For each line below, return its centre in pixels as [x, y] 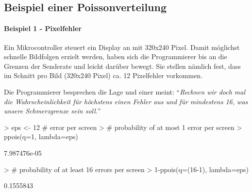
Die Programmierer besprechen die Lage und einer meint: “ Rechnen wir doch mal [125, 91]
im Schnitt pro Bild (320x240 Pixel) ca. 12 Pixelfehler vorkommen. [103, 75]
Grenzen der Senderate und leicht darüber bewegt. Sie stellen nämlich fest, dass [122, 66]
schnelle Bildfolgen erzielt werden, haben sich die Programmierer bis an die [116, 56]
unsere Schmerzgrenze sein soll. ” [52, 111]
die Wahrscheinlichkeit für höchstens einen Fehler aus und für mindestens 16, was [126, 101]
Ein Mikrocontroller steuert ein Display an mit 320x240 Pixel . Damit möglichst [122, 47]
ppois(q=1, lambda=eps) [41, 136]
